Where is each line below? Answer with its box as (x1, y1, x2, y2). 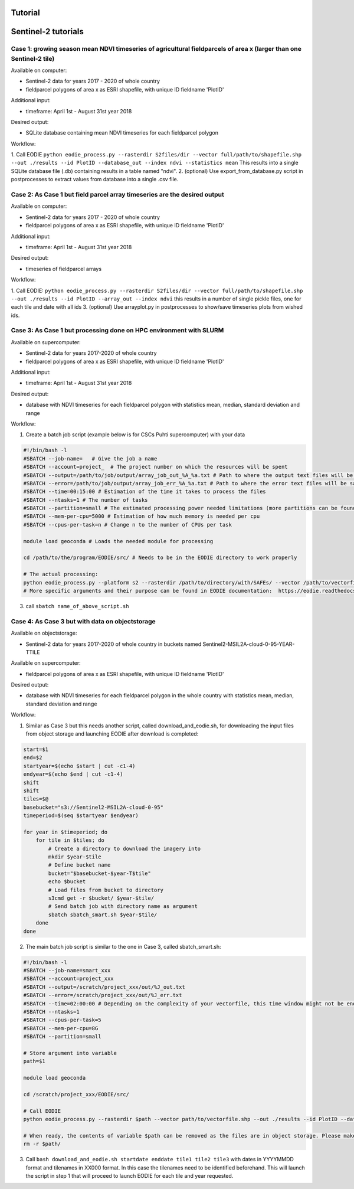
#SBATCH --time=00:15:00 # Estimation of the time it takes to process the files (23, 488, 267, 495)
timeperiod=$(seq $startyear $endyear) (23, 812, 139, 819)
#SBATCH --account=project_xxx (23, 975, 114, 982)
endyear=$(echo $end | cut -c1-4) (23, 771, 123, 778)
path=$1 (23, 1058, 45, 1065)
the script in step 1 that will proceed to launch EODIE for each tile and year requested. (25, 1172, 234, 1179)
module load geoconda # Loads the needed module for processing (23, 538, 214, 544)
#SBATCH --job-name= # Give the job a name (23, 455, 158, 462)
